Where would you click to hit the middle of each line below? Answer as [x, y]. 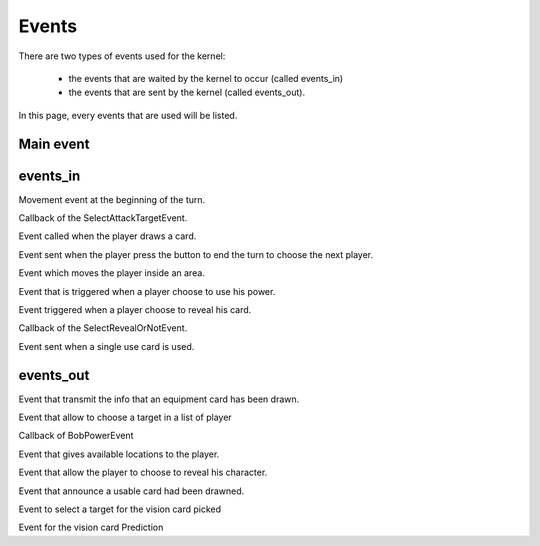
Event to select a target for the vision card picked [120, 509]
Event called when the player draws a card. [107, 236]
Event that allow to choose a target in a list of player [125, 417]
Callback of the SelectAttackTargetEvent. [103, 218]
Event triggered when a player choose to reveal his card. [135, 309]
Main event [54, 143]
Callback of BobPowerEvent [76, 436]
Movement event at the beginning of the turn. [112, 199]
